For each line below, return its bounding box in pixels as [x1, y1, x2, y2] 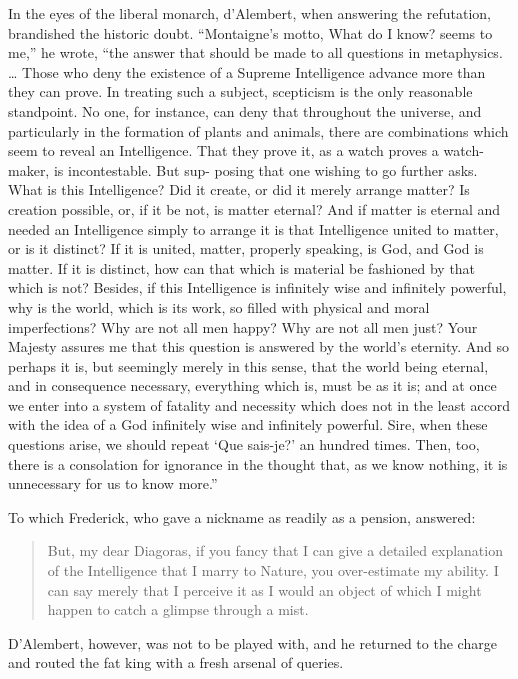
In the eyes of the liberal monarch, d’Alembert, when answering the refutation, [8, 3, 491, 23]
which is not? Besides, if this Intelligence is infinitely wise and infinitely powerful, [8, 277, 507, 298]
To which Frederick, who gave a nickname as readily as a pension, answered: [8, 506, 476, 527]
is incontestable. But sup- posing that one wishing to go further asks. [53, 159, 478, 180]
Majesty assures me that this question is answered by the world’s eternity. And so [8, 336, 510, 357]
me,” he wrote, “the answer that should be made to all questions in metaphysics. [8, 42, 503, 63]
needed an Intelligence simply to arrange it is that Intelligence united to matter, [8, 218, 499, 239]
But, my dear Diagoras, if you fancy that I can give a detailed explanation [47, 540, 503, 561]
